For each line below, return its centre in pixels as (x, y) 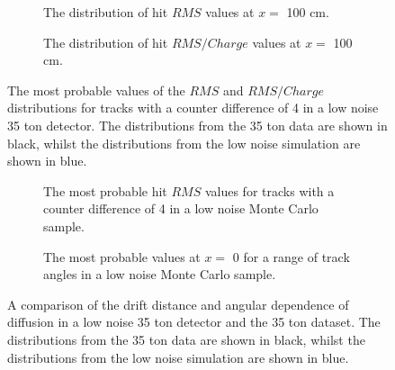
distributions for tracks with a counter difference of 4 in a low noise (193, 108)
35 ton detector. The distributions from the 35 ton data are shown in (197, 125)
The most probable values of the (96, 90)
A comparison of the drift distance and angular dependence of (178, 304)
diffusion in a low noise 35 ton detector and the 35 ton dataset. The (194, 322)
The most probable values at (122, 256)
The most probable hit (105, 190)
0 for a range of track (291, 256)
